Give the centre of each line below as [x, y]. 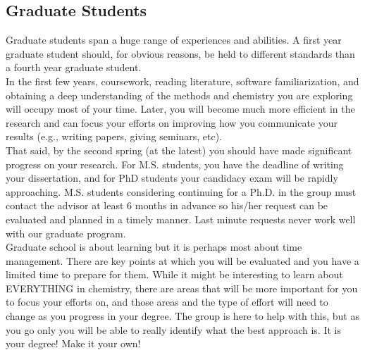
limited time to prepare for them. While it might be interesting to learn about [174, 274]
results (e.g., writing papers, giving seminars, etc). [114, 136]
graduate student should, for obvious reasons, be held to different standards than [180, 53]
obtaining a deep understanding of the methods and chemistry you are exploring [179, 95]
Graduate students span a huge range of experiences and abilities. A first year [174, 40]
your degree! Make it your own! [73, 343]
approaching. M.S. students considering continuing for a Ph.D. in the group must [181, 191]
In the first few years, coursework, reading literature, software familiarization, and [182, 81]
